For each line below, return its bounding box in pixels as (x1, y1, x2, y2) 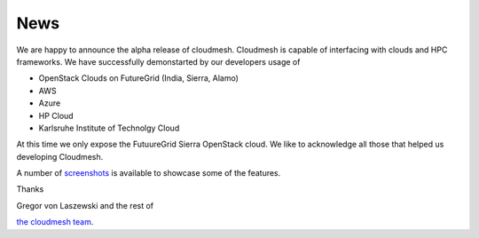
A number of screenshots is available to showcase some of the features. (16, 168, 281, 178)
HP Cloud (38, 110, 75, 121)
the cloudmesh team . (16, 217, 94, 227)
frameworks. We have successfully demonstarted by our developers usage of (16, 56, 301, 67)
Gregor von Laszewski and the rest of (16, 200, 154, 210)
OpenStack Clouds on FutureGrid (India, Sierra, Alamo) (38, 73, 239, 83)
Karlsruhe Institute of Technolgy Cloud (38, 123, 180, 133)
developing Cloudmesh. (16, 151, 104, 162)
